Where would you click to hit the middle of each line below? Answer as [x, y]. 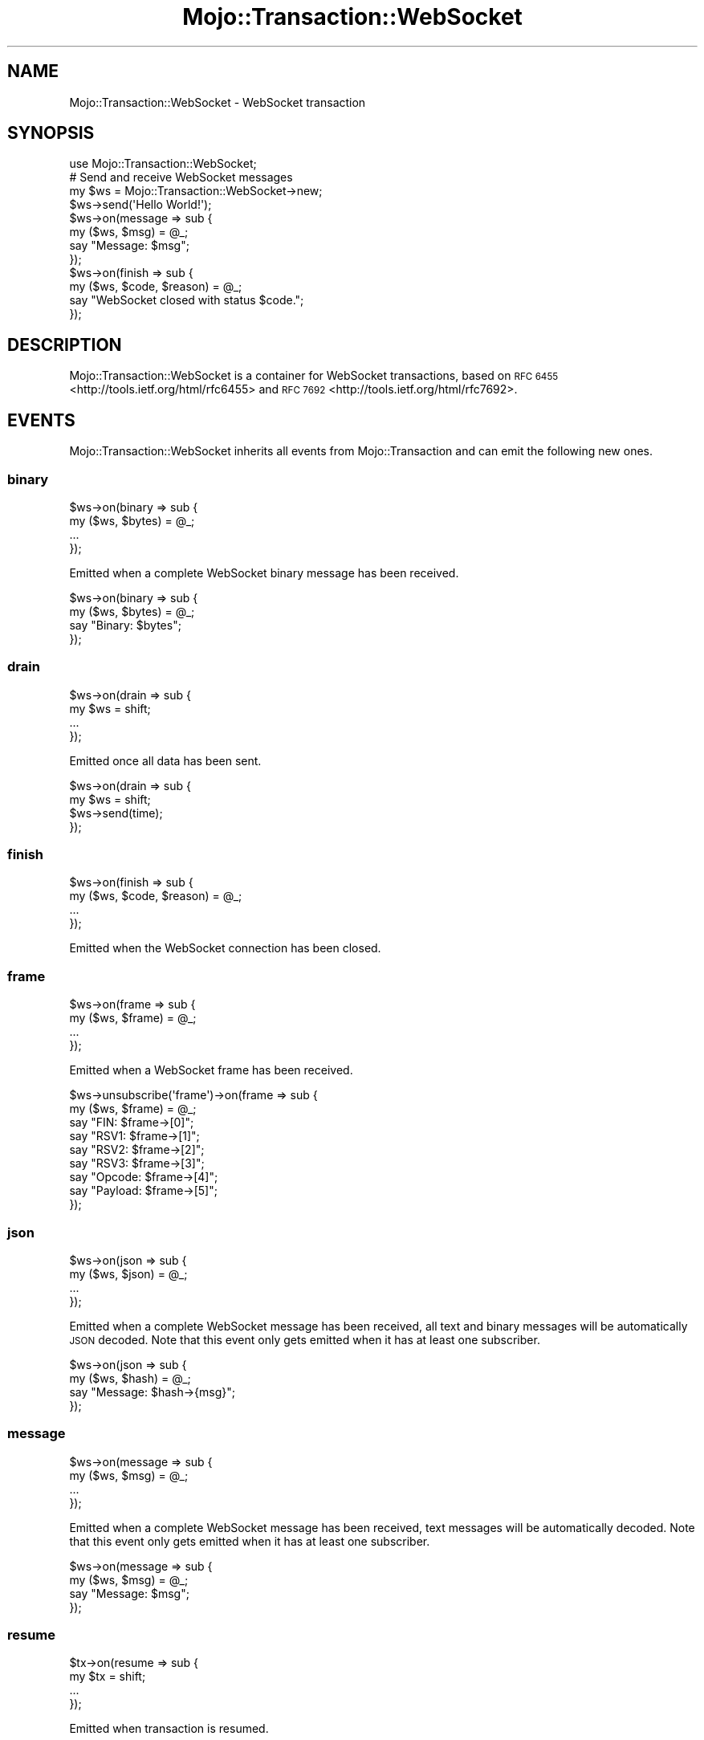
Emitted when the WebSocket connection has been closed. [225, 948]
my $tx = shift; [108, 1677]
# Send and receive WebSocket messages [181, 177]
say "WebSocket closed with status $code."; [187, 300]
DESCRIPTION [65, 344]
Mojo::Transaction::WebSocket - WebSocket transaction [218, 102]
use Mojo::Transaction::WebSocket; [163, 164]
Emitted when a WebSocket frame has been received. [211, 1070]
